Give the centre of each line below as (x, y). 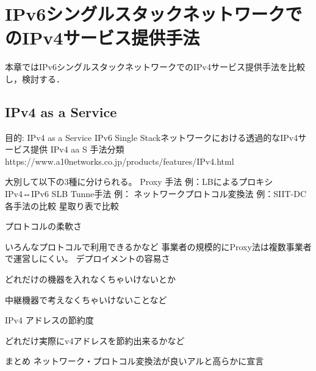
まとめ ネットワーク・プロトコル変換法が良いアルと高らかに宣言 (135, 361)
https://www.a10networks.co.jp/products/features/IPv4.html (120, 161)
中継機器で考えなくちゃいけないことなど (86, 299)
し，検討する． (35, 78)
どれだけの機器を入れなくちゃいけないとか (90, 279)
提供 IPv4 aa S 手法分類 (77, 149)
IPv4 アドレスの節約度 (49, 320)
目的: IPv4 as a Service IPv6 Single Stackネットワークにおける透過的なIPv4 (152, 137)
